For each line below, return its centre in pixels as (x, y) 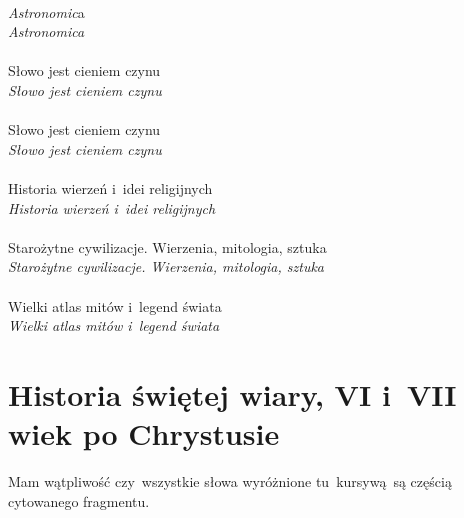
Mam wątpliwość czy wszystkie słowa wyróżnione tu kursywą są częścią (230, 481)
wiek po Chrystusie (144, 433)
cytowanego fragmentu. (79, 500)
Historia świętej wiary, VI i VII (232, 393)
